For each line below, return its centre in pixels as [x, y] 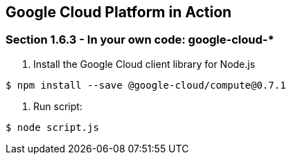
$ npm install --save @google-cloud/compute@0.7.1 [146, 85]
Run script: [58, 106]
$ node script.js [52, 127]
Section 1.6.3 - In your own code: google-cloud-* [140, 40]
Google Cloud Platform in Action [119, 12]
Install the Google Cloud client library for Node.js [144, 64]
